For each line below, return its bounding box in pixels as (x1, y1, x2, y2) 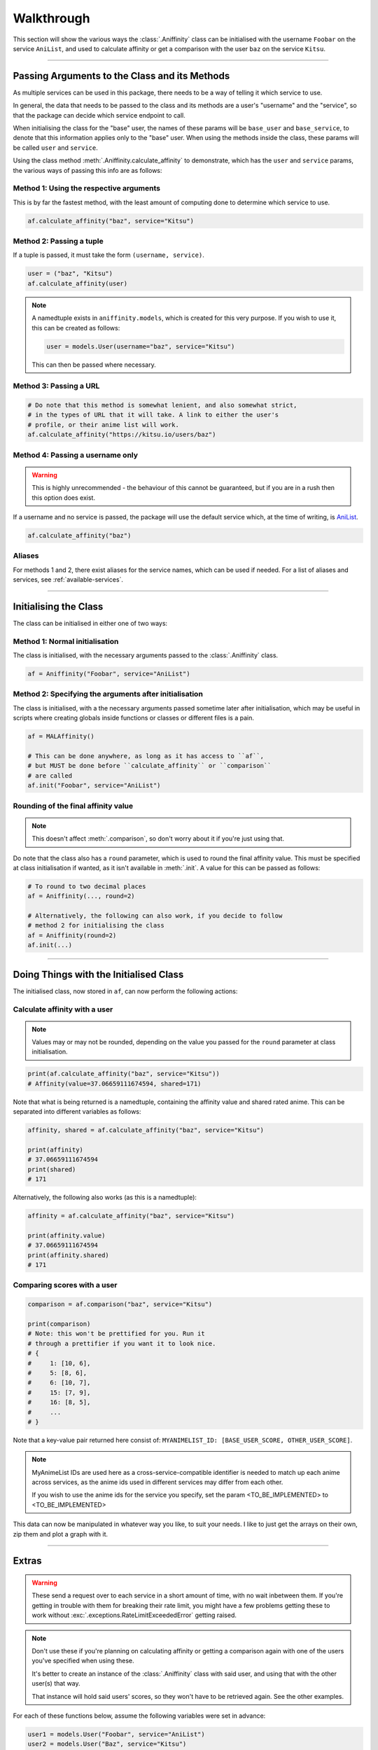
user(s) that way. (31, 1679, 80, 1688)
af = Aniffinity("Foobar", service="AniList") (27, 670, 190, 678)
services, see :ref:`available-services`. (13, 575, 124, 584)
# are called (27, 771, 73, 780)
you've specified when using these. (31, 1656, 134, 1665)
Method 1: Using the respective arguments (13, 183, 161, 193)
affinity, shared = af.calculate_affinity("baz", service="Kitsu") (27, 1126, 265, 1134)
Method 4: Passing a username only (13, 450, 139, 460)
